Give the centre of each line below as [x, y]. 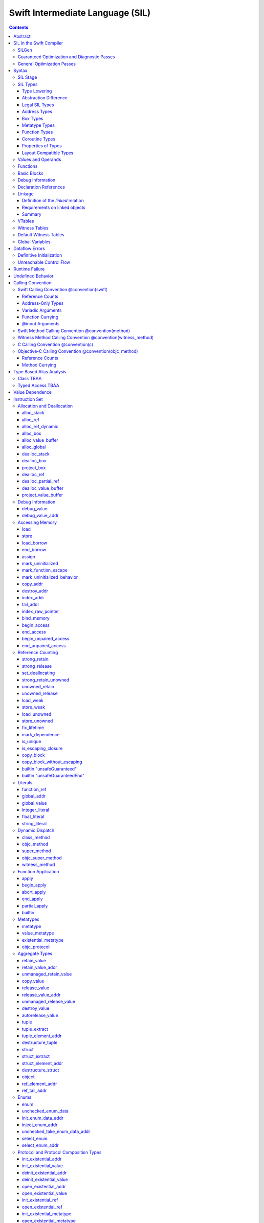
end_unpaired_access [44, 645]
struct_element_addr [43, 1063]
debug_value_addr [40, 516]
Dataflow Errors [29, 249]
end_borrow [34, 550]
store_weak [33, 707]
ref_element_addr [40, 1084]
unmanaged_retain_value [47, 974]
